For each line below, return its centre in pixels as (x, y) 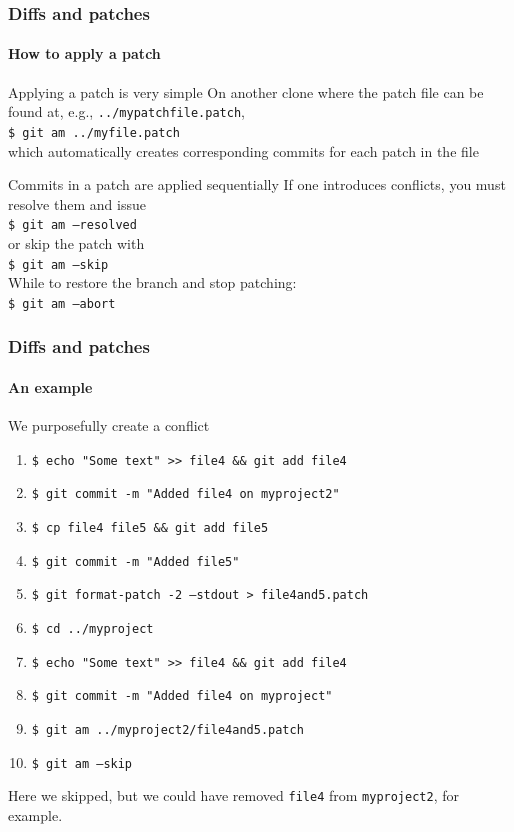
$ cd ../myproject (92, 629)
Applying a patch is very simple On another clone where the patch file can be (246, 91)
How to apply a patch (84, 53)
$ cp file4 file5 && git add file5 (150, 528)
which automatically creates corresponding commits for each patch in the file (243, 150)
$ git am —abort (62, 303)
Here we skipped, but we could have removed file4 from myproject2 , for (233, 795)
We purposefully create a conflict (109, 425)
